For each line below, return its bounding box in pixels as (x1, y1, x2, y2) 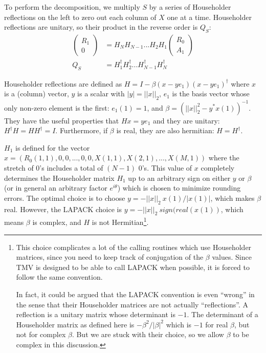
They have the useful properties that (4, 115, 119, 126)
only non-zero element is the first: (4, 102, 109, 113)
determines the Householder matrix (4, 172, 115, 183)
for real (205, 319, 228, 329)
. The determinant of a (187, 309, 258, 320)
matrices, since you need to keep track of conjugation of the (16, 252, 204, 262)
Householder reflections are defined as (4, 78, 122, 89)
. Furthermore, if (55, 125, 108, 136)
